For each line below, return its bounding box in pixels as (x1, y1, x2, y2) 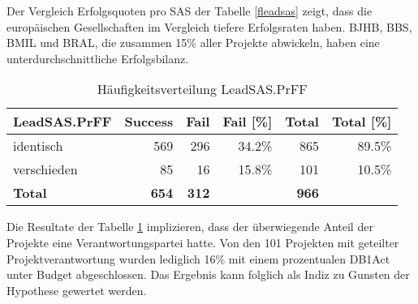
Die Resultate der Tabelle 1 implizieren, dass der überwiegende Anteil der (6, 218, 373, 235)
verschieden (13, 160, 78, 179)
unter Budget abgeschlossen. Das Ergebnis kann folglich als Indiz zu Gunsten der (6, 266, 410, 283)
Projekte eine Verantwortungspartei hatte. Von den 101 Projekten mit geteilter (6, 233, 399, 250)
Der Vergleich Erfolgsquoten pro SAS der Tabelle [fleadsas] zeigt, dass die (6, 2, 373, 19)
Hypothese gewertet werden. (6, 281, 147, 298)
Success (124, 112, 174, 131)
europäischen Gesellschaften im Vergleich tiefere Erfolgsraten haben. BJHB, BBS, (6, 18, 412, 35)
